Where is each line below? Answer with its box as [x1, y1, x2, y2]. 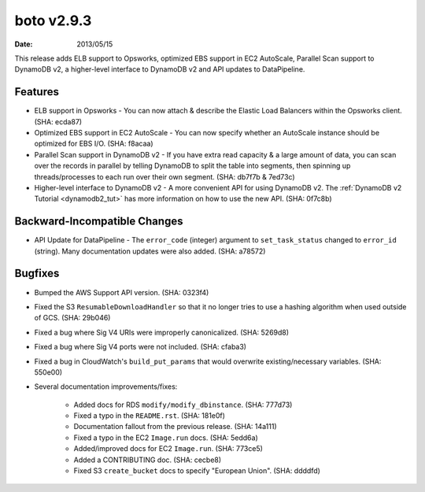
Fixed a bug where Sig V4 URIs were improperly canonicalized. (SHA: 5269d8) [34, 327, 290, 337]
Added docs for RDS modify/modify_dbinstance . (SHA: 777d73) [73, 400, 293, 409]
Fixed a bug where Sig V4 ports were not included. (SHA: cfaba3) [34, 342, 247, 352]
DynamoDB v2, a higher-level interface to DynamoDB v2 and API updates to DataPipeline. [14, 65, 305, 74]
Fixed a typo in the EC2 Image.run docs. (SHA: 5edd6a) [73, 433, 259, 442]
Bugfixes [14, 267, 60, 280]
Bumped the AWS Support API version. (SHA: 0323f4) [34, 287, 209, 297]
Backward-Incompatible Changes [14, 215, 183, 228]
